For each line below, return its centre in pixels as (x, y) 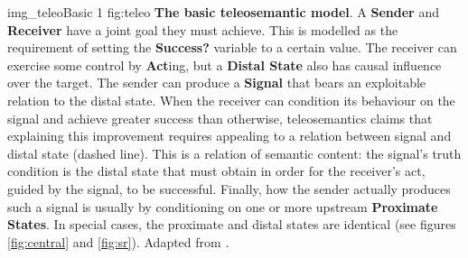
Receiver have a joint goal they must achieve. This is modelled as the (203, 29)
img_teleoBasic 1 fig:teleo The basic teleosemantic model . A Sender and (223, 12)
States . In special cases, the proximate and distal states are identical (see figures (232, 224)
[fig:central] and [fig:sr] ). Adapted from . (118, 241)
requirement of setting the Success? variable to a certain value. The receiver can (232, 47)
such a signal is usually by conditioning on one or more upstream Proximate (223, 206)
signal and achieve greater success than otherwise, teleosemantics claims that (220, 118)
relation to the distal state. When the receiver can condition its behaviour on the (231, 100)
